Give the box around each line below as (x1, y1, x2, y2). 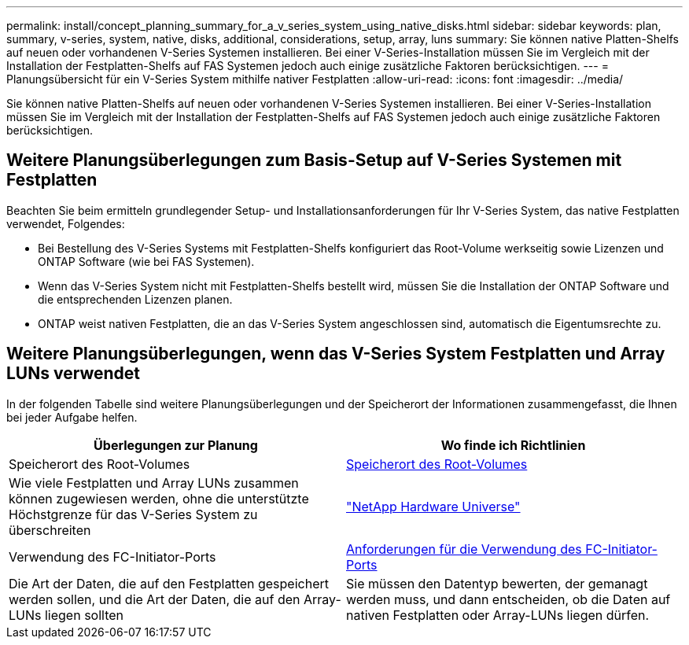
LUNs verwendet (6, 363, 141, 384)
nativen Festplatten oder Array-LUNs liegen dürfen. (346, 606, 650, 623)
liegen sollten (44, 606, 124, 623)
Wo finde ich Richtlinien (440, 437, 586, 453)
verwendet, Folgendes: (6, 216, 125, 230)
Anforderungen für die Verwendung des (346, 540, 582, 557)
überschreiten (9, 522, 91, 538)
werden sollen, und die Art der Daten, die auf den (9, 591, 300, 607)
